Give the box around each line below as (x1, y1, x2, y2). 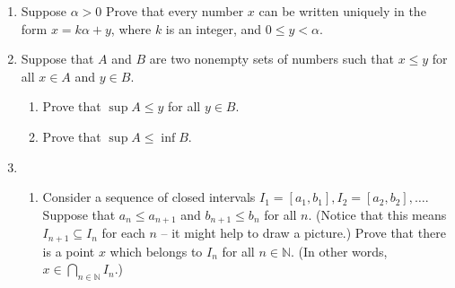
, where (110, 19, 152, 38)
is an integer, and (165, 19, 262, 38)
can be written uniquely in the (258, 2, 426, 20)
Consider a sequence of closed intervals (42, 188, 256, 206)
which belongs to (109, 241, 203, 260)
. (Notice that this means (308, 205, 447, 223)
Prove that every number (106, 2, 244, 20)
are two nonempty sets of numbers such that (149, 49, 394, 68)
